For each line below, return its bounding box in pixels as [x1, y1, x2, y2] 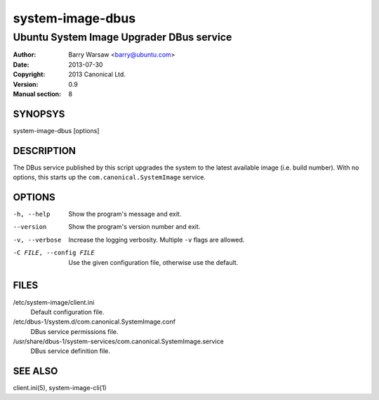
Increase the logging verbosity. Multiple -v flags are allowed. [68, 235, 245, 244]
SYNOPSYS [13, 108, 65, 120]
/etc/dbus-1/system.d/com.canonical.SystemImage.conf [13, 317, 175, 326]
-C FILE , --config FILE [13, 249, 95, 257]
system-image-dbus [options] [13, 126, 100, 135]
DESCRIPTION [13, 144, 77, 157]
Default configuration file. [30, 308, 105, 316]
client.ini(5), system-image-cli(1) [13, 384, 107, 392]
